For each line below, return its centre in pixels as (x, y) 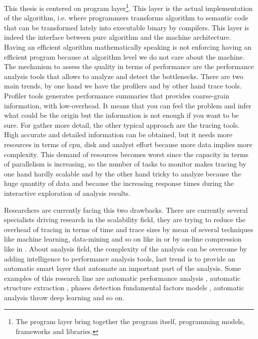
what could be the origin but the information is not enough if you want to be (122, 115)
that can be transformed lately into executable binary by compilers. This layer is (127, 27)
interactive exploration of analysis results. (67, 193)
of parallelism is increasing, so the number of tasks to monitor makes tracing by (125, 164)
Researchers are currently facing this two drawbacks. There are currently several (126, 210)
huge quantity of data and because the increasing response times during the (119, 183)
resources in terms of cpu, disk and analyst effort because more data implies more (128, 144)
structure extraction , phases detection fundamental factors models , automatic (124, 288)
